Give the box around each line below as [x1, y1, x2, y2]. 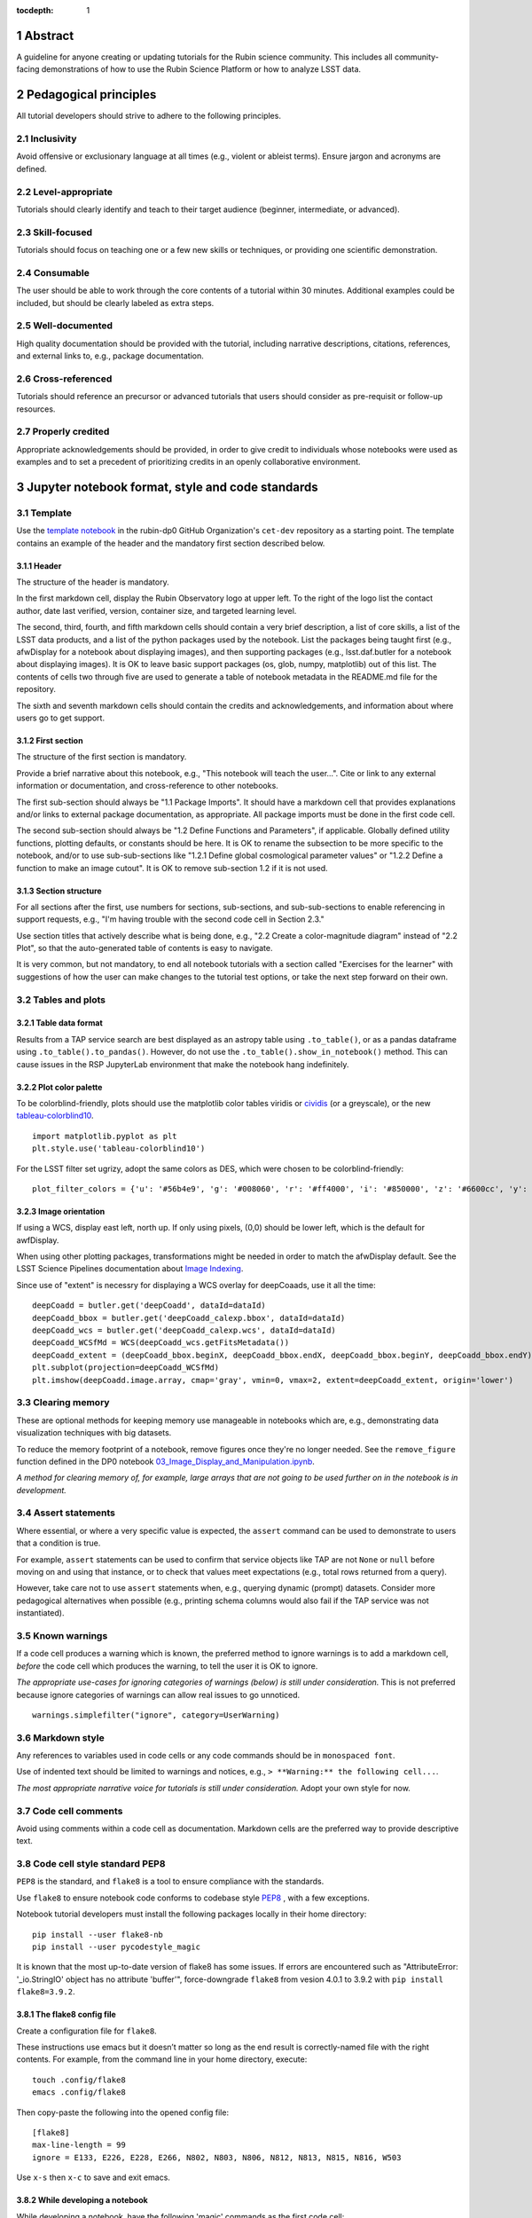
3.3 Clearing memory [16, 1396, 110, 1409]
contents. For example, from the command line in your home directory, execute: [16, 2054, 308, 2065]
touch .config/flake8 [32, 2074, 126, 2085]
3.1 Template [16, 507, 73, 519]
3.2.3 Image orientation [16, 1206, 106, 1216]
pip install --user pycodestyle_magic [32, 1942, 201, 1952]
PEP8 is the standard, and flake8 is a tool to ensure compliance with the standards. [16, 1876, 325, 1887]
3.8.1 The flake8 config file [16, 2010, 117, 2020]
